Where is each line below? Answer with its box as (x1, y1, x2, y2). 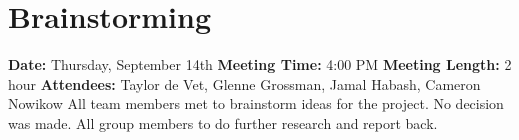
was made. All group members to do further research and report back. (8, 112, 438, 133)
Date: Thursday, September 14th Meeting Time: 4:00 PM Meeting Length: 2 (8, 54, 512, 75)
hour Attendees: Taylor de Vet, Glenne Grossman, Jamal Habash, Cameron (8, 73, 481, 94)
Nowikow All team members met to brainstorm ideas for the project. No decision (8, 93, 504, 114)
